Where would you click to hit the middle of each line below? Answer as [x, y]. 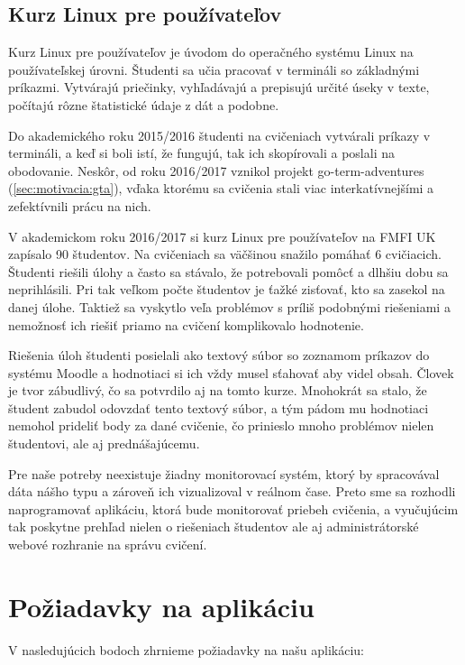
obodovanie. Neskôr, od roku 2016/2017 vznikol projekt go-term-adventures [216, 170]
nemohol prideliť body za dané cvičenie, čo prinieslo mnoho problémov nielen [221, 425]
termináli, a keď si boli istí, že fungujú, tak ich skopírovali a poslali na [201, 153]
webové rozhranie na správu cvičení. [108, 545]
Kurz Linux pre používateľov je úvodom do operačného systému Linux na [211, 52]
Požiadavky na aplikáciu [161, 606]
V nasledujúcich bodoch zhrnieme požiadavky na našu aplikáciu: [186, 649]
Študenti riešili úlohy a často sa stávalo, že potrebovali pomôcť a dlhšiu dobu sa [228, 271]
